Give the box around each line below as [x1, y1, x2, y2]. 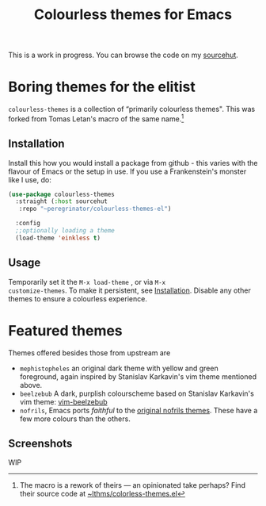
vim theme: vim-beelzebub [19, 397, 108, 406]
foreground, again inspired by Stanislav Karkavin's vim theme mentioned [19, 371, 257, 381]
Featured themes [8, 321, 123, 339]
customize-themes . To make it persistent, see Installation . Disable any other [8, 286, 251, 295]
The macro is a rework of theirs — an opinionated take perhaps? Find [19, 481, 245, 490]
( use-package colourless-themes [8, 190, 115, 198]
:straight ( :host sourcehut [15, 197, 108, 205]
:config [15, 220, 41, 228]
